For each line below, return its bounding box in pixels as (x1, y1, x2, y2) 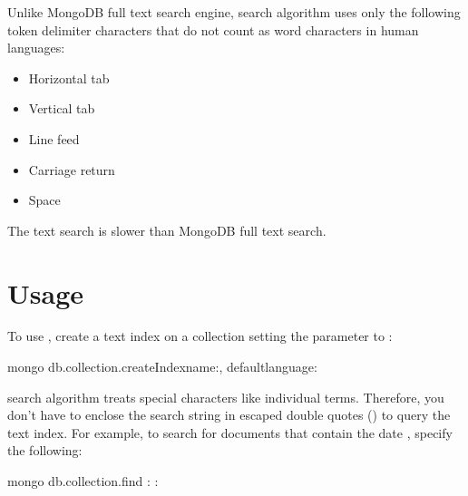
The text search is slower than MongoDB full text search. (7, 220, 327, 239)
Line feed (28, 129, 80, 148)
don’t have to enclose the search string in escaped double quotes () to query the (7, 405, 451, 424)
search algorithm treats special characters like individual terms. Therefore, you (7, 387, 444, 406)
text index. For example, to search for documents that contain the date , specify (7, 423, 453, 442)
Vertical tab (28, 99, 95, 118)
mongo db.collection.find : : (7, 472, 159, 491)
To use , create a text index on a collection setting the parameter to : (7, 326, 393, 345)
